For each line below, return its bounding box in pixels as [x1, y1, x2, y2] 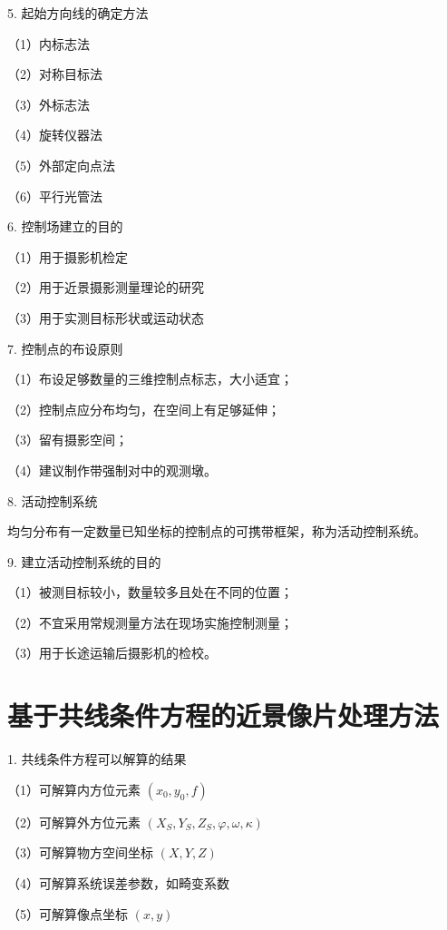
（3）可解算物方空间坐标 [7, 843, 153, 862]
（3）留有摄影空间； [7, 430, 128, 449]
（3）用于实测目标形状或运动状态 [7, 308, 204, 327]
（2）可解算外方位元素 [7, 812, 141, 831]
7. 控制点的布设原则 [7, 338, 123, 357]
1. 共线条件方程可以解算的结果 [7, 749, 187, 768]
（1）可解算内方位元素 [7, 779, 141, 798]
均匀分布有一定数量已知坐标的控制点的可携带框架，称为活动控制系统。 [7, 522, 426, 541]
